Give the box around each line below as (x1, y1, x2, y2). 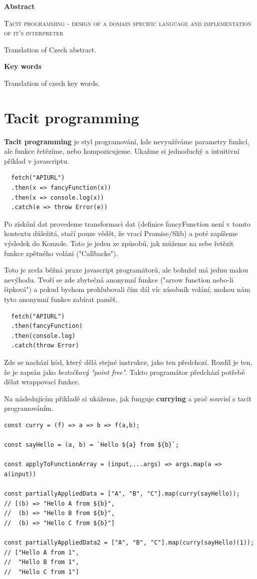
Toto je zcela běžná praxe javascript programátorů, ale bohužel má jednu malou (4, 265, 249, 275)
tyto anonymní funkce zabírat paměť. (4, 294, 118, 304)
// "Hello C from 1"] (4, 568, 79, 576)
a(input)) (4, 470, 36, 478)
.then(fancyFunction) (11, 322, 83, 330)
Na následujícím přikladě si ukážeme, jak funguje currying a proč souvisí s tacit (4, 393, 252, 403)
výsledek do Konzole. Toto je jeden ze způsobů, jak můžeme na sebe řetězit (4, 238, 234, 249)
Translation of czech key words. (4, 77, 100, 88)
